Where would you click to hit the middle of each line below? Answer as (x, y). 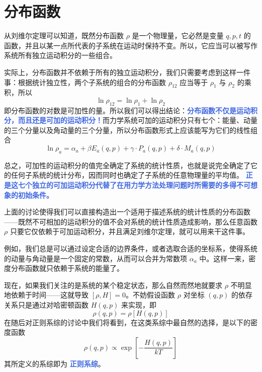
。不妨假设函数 (151, 295)
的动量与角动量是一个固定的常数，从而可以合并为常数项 (96, 258)
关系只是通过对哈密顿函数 (46, 304)
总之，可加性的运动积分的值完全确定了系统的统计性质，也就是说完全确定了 (127, 165)
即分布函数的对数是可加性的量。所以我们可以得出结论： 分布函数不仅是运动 (127, 110)
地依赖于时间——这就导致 (46, 295)
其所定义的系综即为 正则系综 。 (55, 363)
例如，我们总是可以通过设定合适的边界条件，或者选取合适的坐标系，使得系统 (131, 248)
